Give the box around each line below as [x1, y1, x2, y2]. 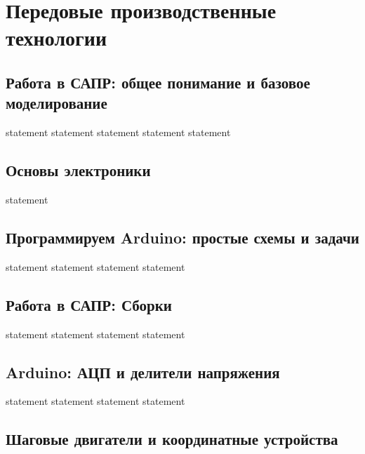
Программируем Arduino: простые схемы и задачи [6, 226, 359, 248]
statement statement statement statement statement [6, 125, 231, 140]
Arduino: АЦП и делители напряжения [6, 361, 280, 382]
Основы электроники [6, 159, 151, 181]
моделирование [6, 92, 107, 114]
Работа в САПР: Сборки [6, 293, 172, 315]
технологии [6, 23, 107, 52]
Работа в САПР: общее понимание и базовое [6, 71, 310, 93]
